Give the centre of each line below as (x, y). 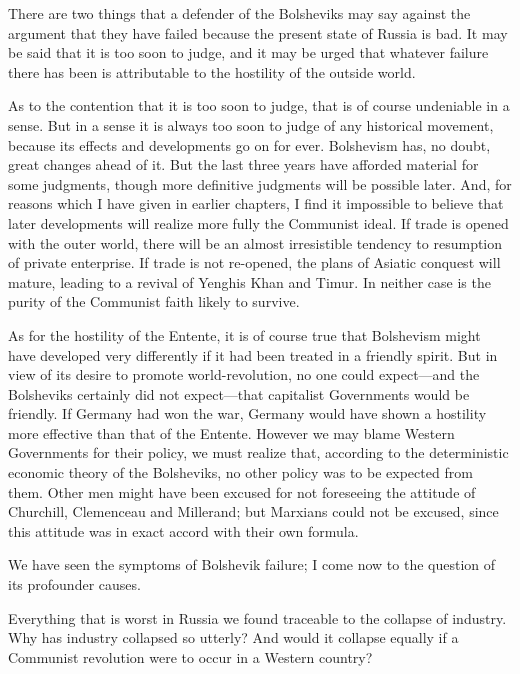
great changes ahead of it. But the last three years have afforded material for (243, 164)
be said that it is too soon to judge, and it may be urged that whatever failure (248, 52)
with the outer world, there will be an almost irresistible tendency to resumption (255, 242)
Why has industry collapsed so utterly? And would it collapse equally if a (233, 637)
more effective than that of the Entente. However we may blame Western (231, 432)
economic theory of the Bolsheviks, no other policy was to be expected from (240, 472)
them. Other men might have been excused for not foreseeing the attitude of (242, 491)
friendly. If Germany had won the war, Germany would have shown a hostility (247, 413)
